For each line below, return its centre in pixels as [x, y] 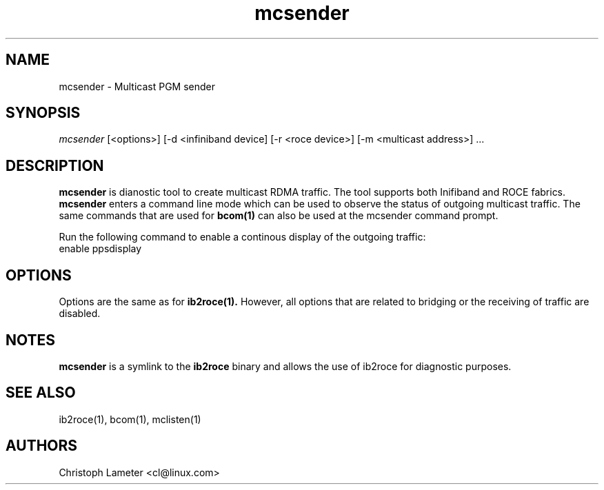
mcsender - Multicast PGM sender [137, 86]
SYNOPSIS [43, 113]
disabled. [80, 314]
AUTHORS [42, 446]
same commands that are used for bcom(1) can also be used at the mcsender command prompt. [279, 216]
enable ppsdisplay [100, 249]
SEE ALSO [41, 393]
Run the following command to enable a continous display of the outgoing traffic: [242, 237]
